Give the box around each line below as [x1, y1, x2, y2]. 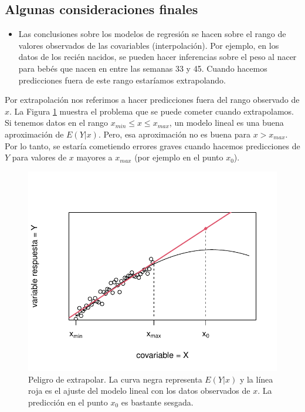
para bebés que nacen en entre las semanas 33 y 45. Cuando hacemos [18, 62, 267, 74]
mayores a [76, 151, 113, 163]
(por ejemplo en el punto [134, 151, 223, 163]
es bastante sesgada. [121, 396, 194, 408]
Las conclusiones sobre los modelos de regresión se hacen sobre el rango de [18, 28, 286, 40]
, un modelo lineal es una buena [169, 116, 284, 129]
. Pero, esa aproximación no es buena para [98, 128, 250, 140]
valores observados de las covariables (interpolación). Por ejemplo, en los [18, 39, 279, 51]
